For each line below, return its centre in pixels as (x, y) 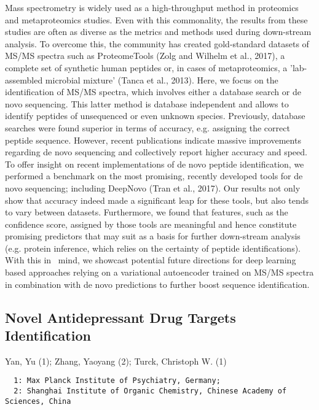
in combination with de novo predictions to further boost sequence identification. (157, 284)
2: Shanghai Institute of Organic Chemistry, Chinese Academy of (150, 391)
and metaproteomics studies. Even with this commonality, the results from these (156, 19)
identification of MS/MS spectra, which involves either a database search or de (153, 92)
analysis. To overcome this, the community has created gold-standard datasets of (157, 43)
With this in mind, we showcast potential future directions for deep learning (151, 260)
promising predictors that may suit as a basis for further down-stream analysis (153, 236)
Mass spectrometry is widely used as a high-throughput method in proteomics (152, 7)
